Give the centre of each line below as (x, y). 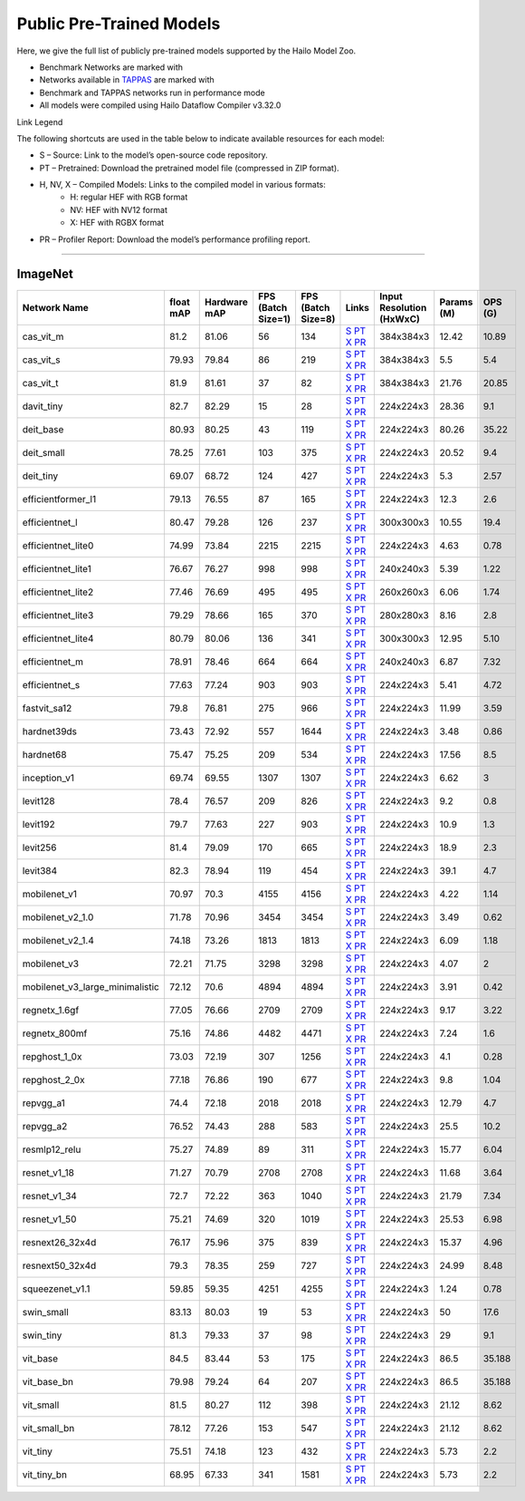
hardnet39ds (49, 731)
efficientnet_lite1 (57, 568)
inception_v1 (48, 778)
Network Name (56, 307)
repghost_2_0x (53, 1080)
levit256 (39, 847)
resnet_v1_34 (49, 1196)
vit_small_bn (48, 1428)
